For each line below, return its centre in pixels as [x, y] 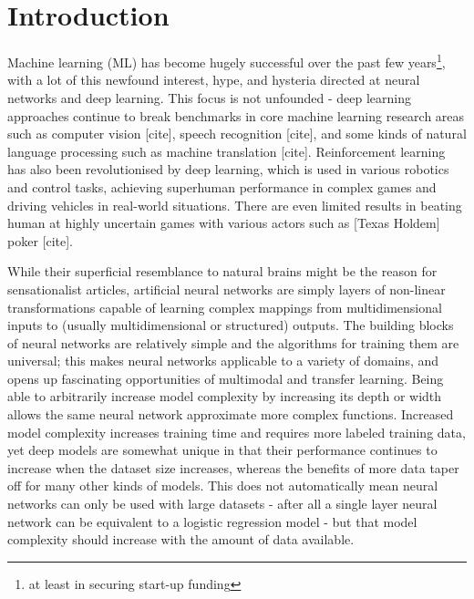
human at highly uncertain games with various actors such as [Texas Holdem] [224, 223]
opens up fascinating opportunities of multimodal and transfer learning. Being [226, 378]
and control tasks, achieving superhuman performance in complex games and [222, 186]
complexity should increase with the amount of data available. [181, 539]
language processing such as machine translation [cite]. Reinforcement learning [227, 151]
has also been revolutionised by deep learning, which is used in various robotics [228, 169]
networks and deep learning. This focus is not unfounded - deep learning [210, 97]
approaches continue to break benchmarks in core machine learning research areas [236, 115]
